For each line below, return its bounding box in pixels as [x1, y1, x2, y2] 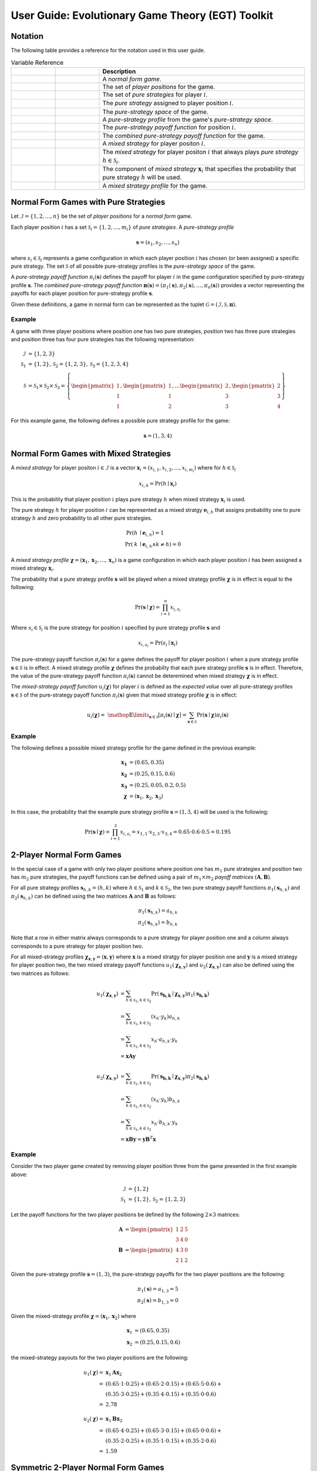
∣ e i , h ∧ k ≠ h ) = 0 [140, 541, 181, 550]
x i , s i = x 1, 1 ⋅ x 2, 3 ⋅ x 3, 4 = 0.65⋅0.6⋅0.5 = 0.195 [120, 828, 231, 838]
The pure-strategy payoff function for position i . [102, 123, 236, 131]
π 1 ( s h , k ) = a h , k [138, 907, 178, 915]
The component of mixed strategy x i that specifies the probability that [102, 165, 296, 174]
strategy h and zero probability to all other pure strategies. [11, 515, 153, 522]
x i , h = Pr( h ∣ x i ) [139, 480, 177, 488]
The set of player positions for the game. [102, 82, 215, 91]
